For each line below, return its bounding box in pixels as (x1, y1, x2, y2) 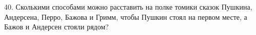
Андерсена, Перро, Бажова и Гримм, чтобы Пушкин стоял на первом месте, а (4, 11, 247, 22)
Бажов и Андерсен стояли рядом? (4, 21, 109, 32)
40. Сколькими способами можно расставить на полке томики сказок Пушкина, (4, 2, 252, 12)
